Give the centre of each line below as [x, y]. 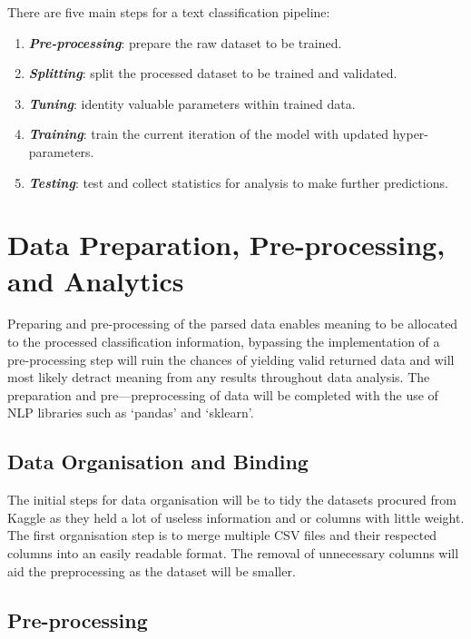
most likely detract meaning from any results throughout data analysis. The [219, 377]
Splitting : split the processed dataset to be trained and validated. [213, 73]
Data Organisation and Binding [158, 462]
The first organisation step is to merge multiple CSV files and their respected [222, 535]
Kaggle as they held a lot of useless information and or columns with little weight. [236, 517]
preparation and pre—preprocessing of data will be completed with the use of [223, 394]
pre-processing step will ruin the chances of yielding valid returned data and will [231, 359]
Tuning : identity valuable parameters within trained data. [192, 103]
